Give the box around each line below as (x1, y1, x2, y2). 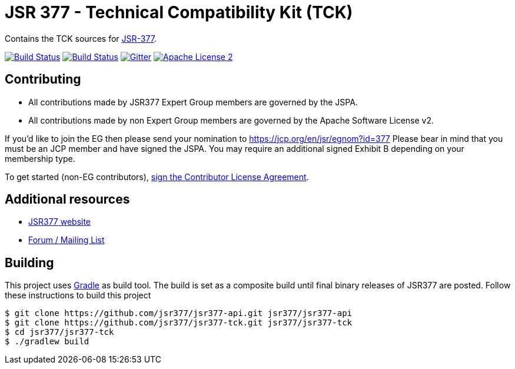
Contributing (5, 72, 81, 87)
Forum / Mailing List (28, 235, 105, 245)
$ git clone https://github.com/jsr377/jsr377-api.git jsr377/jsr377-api (5, 308, 353, 318)
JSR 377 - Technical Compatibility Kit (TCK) (5, 2, 353, 22)
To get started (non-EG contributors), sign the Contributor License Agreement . (5, 171, 309, 182)
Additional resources (5, 192, 130, 207)
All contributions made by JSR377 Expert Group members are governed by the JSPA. (28, 97, 358, 107)
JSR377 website (28, 217, 91, 227)
